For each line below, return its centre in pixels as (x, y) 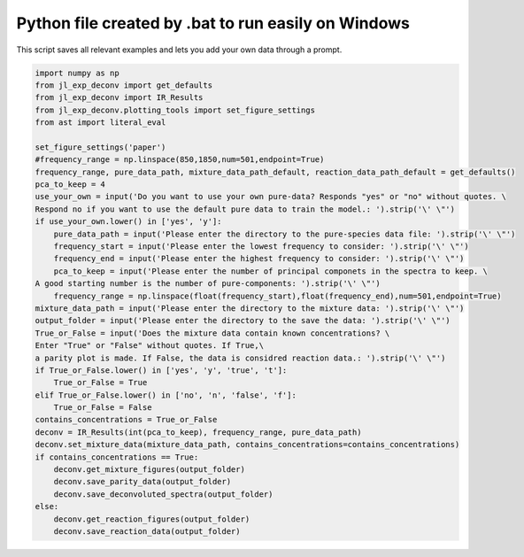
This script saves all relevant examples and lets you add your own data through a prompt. (179, 50)
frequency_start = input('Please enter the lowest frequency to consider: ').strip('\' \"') (261, 247)
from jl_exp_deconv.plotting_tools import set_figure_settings (175, 110)
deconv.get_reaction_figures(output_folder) (152, 519)
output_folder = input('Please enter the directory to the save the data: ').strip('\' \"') (243, 321)
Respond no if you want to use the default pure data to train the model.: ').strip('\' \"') (245, 209)
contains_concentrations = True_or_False (126, 420)
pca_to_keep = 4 (70, 185)
